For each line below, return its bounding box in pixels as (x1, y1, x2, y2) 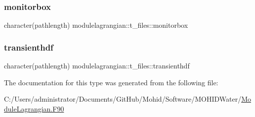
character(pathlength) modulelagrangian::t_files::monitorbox (4, 20, 188, 30)
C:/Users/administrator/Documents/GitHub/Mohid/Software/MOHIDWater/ (4, 94, 242, 104)
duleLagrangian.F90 (4, 103, 64, 114)
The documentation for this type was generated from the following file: (4, 77, 218, 87)
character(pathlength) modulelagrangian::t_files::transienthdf (4, 60, 190, 71)
